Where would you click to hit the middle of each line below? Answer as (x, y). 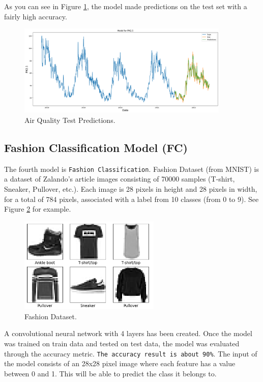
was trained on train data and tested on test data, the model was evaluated (122, 343)
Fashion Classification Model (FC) (96, 147)
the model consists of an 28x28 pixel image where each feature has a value (120, 363)
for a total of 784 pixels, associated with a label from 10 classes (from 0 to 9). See (131, 199)
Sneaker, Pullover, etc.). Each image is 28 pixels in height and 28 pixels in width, (131, 188)
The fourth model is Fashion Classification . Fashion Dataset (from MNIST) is (131, 169)
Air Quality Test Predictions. (70, 120)
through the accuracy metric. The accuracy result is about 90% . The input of (131, 353)
